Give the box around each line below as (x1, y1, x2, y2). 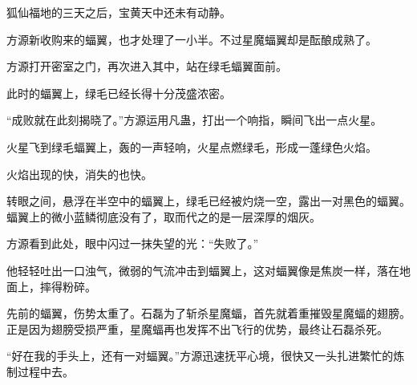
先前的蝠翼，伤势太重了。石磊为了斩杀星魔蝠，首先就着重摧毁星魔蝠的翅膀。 (6, 305, 411, 322)
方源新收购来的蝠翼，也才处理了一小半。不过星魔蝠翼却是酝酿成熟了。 (6, 30, 377, 47)
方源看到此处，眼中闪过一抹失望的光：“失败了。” (6, 235, 259, 252)
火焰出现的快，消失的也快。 (6, 165, 152, 182)
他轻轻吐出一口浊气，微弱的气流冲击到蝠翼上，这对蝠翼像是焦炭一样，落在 (6, 261, 399, 278)
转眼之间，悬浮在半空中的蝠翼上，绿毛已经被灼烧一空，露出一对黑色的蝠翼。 (6, 192, 411, 209)
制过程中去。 (6, 363, 74, 379)
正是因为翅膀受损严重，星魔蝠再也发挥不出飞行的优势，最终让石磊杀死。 (6, 320, 388, 337)
